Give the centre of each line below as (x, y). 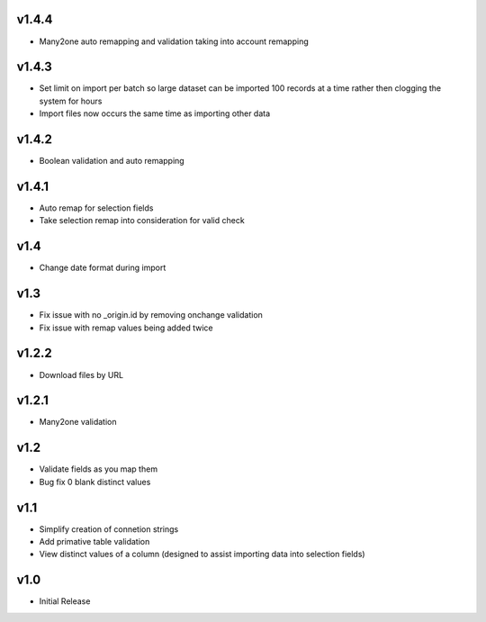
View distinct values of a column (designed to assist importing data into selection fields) (202, 554)
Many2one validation (78, 422)
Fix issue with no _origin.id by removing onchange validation (151, 315)
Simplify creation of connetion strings (109, 529)
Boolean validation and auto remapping (112, 161)
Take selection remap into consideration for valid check (142, 221)
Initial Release (65, 601)
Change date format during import (103, 268)
